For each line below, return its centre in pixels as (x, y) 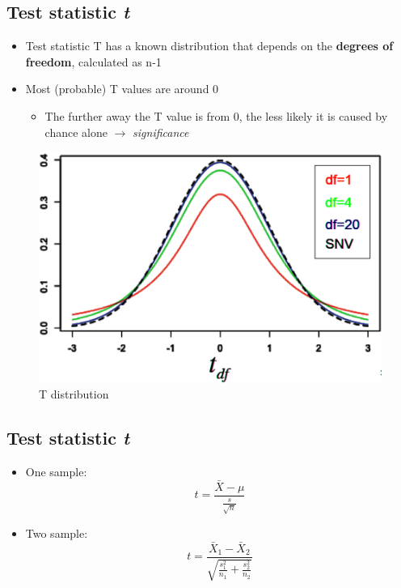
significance (161, 132)
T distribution (74, 394)
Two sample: (57, 533)
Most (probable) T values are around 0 (122, 89)
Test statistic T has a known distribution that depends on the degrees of (209, 46)
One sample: (56, 472)
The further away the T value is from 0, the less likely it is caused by (216, 115)
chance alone (76, 132)
